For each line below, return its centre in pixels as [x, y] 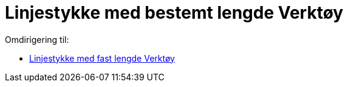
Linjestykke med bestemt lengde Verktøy [174, 13]
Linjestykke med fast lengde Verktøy [102, 58]
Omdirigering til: [37, 39]
